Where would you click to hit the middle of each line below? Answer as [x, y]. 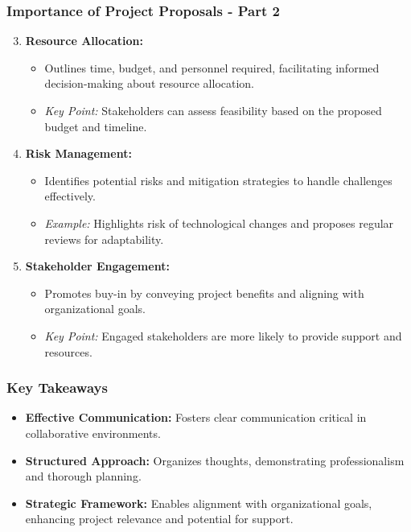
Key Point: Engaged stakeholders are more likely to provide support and [223, 335]
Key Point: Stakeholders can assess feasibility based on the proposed [213, 110]
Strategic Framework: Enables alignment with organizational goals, [199, 503]
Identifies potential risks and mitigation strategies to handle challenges [218, 180]
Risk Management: [78, 153]
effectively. [70, 196]
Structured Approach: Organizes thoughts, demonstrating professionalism [215, 460]
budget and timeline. [96, 126]
